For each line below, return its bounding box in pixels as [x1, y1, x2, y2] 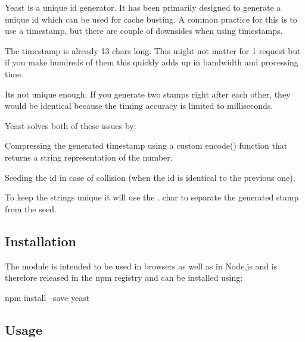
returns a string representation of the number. [5, 150, 173, 163]
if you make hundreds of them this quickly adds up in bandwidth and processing [5, 56, 298, 68]
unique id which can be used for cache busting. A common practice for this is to [5, 12, 297, 25]
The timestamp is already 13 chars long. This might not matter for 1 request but [5, 44, 301, 57]
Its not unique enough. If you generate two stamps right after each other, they [5, 87, 291, 100]
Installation [5, 231, 76, 250]
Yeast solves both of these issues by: [5, 119, 136, 131]
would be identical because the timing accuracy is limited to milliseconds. [5, 99, 273, 112]
